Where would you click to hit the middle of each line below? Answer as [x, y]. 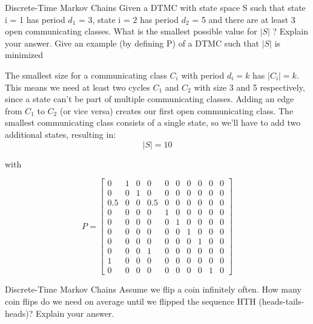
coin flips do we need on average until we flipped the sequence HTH [130, 301]
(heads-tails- [282, 301]
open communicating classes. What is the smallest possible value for [131, 31]
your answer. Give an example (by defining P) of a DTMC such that [132, 43]
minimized [24, 55]
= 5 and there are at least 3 [244, 19]
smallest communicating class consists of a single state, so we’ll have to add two [153, 122]
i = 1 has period [35, 19]
